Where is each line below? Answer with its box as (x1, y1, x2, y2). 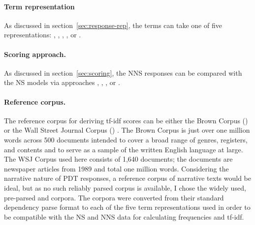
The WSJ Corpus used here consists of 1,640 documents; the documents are (4, 154, 233, 164)
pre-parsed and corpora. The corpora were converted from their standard (4, 192, 224, 202)
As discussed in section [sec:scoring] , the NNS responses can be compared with (4, 67, 242, 78)
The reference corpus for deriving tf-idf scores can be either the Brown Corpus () (4, 115, 248, 125)
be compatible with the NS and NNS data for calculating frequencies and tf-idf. (4, 211, 244, 222)
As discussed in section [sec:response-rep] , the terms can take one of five (4, 20, 222, 30)
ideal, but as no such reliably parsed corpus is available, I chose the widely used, (4, 182, 246, 193)
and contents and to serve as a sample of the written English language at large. (4, 144, 243, 154)
